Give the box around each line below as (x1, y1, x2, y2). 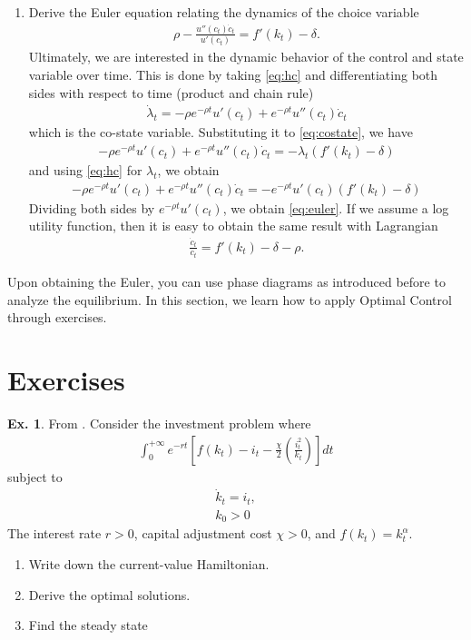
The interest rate (7, 524, 102, 543)
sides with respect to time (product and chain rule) (28, 83, 314, 102)
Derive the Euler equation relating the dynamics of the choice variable (28, 3, 419, 21)
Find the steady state (28, 615, 148, 635)
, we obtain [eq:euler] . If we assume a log (222, 198, 449, 217)
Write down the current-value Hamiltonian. (28, 554, 270, 573)
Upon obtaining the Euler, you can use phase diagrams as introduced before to (7, 272, 446, 291)
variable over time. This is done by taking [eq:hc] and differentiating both (28, 64, 438, 84)
